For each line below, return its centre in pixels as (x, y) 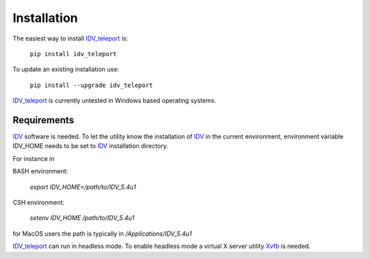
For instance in (34, 158)
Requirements (44, 120)
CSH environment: (39, 202)
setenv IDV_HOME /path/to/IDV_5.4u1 (82, 218)
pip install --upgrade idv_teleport (91, 85)
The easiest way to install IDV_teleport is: (70, 38)
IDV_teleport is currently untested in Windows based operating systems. (114, 101)
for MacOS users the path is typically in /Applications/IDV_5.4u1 (102, 234)
